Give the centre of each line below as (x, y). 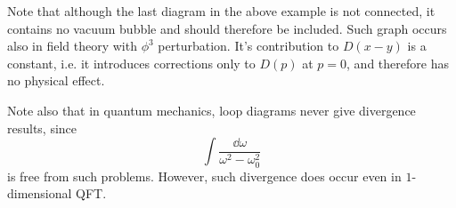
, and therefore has (398, 63)
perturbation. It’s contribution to (248, 46)
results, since (42, 128)
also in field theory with (72, 46)
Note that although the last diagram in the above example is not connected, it (221, 11)
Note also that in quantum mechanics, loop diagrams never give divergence (212, 110)
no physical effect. (56, 80)
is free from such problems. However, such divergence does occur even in (204, 176)
